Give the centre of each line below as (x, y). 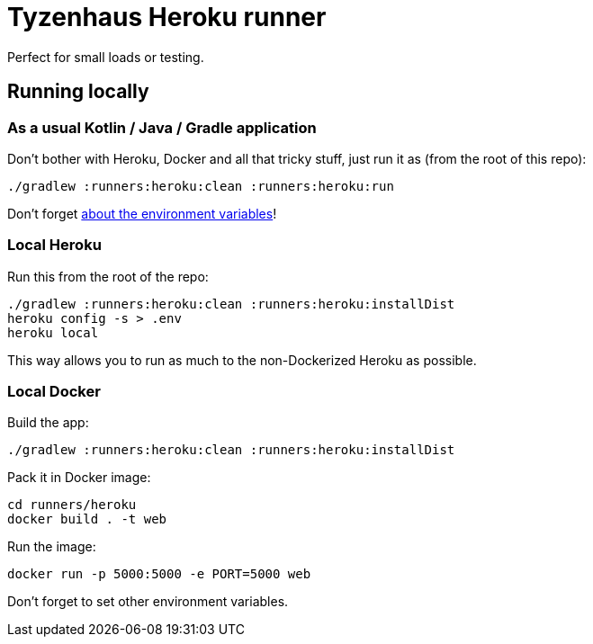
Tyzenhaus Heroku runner (167, 17)
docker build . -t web (87, 519)
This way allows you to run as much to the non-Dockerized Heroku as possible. (242, 360)
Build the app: (48, 423)
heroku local (53, 332)
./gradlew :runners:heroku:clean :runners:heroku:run (201, 186)
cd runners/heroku (72, 505)
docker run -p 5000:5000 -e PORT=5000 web (159, 574)
